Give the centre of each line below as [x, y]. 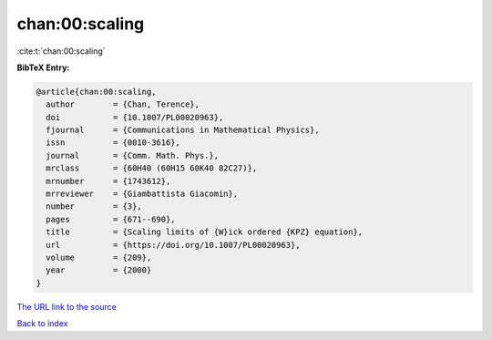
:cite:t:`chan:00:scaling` [61, 51]
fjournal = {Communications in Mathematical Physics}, [183, 130]
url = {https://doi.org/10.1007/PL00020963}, [173, 245]
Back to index [42, 324]
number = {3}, [94, 206]
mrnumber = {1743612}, [108, 181]
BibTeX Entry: [43, 67]
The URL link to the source [67, 306]
